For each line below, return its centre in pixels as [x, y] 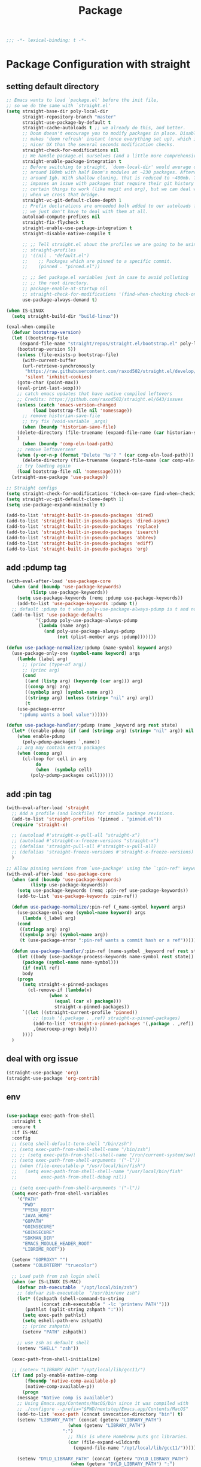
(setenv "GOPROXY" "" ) [40, 1260]
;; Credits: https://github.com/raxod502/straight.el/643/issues [100, 399]
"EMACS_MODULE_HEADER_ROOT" [57, 1243]
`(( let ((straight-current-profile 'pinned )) [80, 1012]
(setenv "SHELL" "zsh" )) [48, 1348]
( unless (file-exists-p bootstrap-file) [68, 355]
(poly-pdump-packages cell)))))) [72, 776]
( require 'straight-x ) [40, 824]
